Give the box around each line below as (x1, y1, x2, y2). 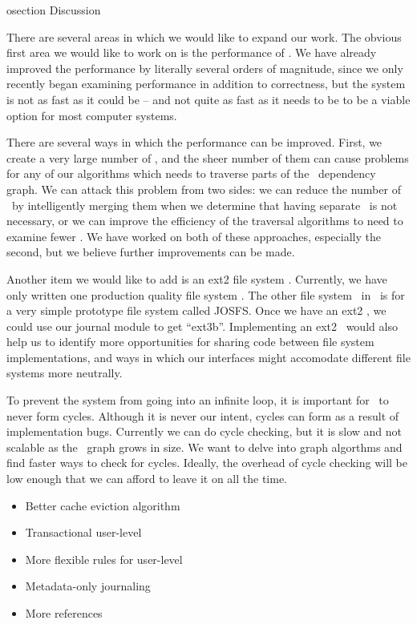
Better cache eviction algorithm (25, 497, 180, 513)
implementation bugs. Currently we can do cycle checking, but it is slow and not (6, 423, 403, 440)
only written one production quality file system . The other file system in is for (6, 286, 405, 303)
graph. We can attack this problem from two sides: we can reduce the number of (6, 180, 401, 197)
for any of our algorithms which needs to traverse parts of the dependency (6, 165, 376, 182)
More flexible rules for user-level (25, 550, 183, 567)
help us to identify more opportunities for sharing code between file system (6, 333, 374, 350)
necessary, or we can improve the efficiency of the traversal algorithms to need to (6, 212, 403, 229)
